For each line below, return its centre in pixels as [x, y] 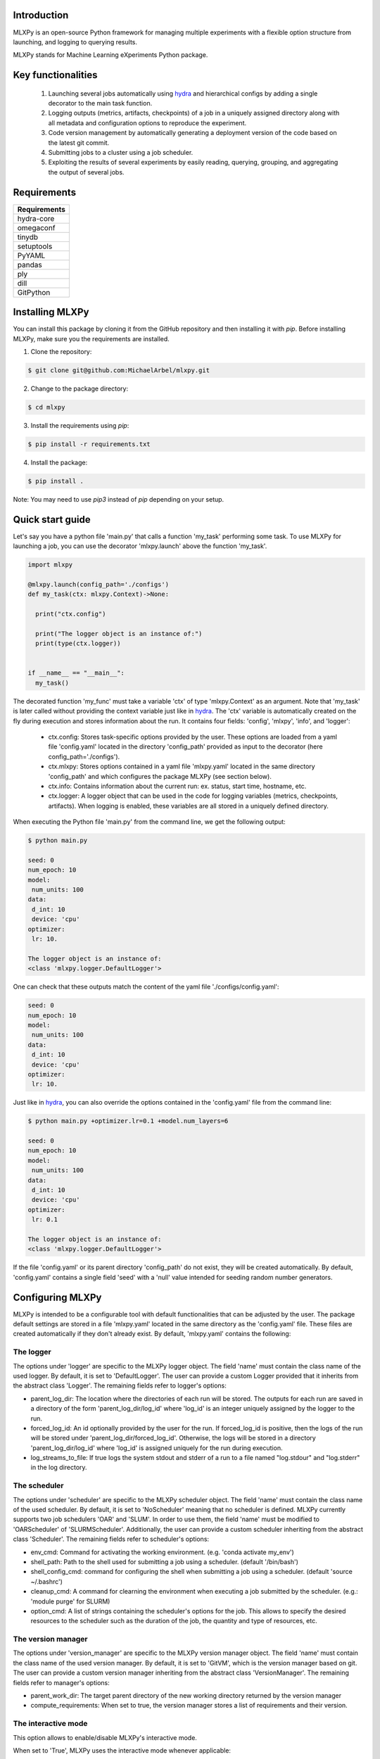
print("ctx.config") [71, 614]
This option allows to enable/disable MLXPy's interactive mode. [105, 1737]
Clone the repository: [61, 352]
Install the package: [59, 462]
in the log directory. [59, 1468]
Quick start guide [52, 520]
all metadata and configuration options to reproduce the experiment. [147, 122]
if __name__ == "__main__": [76, 673]
